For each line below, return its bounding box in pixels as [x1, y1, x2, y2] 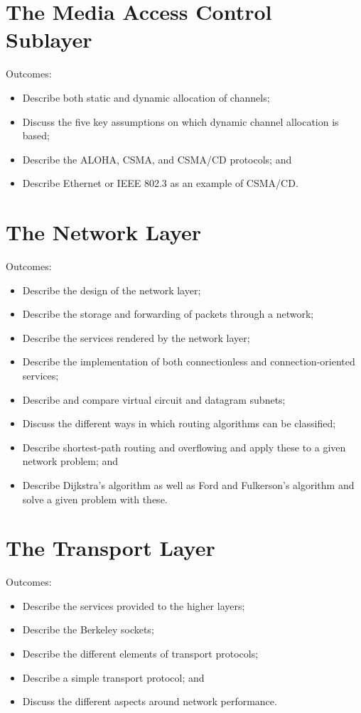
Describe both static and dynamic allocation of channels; [22, 90, 270, 104]
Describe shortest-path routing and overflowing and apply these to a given [22, 439, 346, 454]
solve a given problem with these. [22, 491, 168, 506]
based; [22, 128, 50, 143]
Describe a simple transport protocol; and [22, 670, 205, 685]
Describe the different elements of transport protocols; [22, 646, 259, 661]
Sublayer [6, 25, 92, 54]
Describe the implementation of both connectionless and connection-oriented [22, 354, 355, 369]
